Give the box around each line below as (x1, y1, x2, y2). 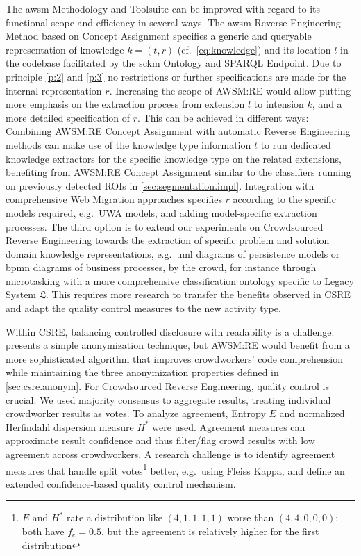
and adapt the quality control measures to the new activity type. (6, 301, 281, 316)
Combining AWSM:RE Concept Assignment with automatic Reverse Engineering (6, 124, 351, 138)
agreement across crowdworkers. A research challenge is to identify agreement (6, 447, 335, 461)
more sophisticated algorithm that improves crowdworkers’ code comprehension (6, 351, 343, 366)
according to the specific (233, 192, 336, 206)
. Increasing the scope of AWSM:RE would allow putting (109, 83, 351, 97)
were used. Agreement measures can (152, 419, 305, 434)
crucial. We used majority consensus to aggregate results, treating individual (6, 392, 331, 407)
